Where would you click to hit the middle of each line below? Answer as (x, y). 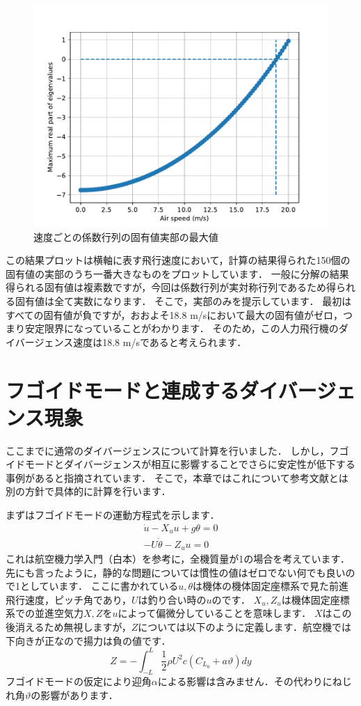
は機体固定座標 (315, 599)
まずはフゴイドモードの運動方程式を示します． (113, 515)
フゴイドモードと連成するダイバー (161, 390)
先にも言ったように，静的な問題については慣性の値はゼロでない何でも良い (176, 572)
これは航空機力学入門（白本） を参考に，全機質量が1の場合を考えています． (178, 559)
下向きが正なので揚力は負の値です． (88, 640)
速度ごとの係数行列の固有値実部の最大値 (126, 236)
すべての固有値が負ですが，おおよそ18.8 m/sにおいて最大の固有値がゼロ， (174, 314)
